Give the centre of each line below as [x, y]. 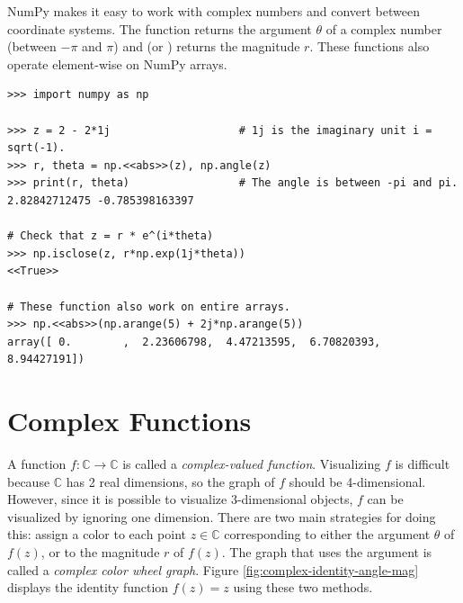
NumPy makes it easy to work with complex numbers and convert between [214, 11]
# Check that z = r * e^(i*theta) [111, 236]
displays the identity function [88, 587]
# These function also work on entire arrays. [149, 306]
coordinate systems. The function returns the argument [160, 28]
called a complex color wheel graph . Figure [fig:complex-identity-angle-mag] [213, 569]
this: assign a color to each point [97, 534]
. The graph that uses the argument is [327, 551]
